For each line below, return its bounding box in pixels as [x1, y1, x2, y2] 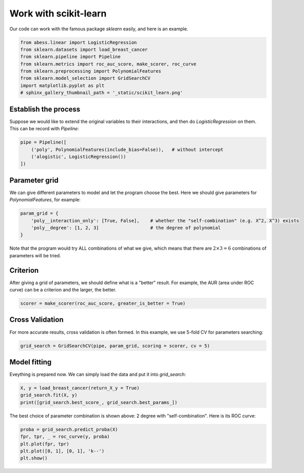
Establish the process [9, 104, 81, 113]
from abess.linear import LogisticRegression [20, 39, 137, 45]
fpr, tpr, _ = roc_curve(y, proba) [20, 434, 110, 440]
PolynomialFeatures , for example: [9, 197, 81, 203]
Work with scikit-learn [9, 8, 107, 19]
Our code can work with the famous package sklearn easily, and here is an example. [9, 26, 188, 32]
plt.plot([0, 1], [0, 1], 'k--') [20, 448, 105, 454]
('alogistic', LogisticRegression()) [31, 153, 126, 160]
